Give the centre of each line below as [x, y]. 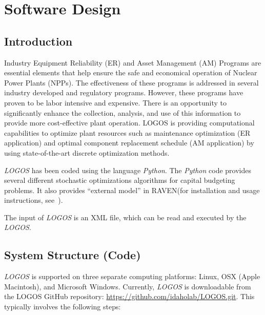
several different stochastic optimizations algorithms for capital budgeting [120, 180]
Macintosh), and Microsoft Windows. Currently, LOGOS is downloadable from [128, 286]
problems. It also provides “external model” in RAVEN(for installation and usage [132, 190]
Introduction [38, 41]
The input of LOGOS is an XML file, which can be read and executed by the [125, 217]
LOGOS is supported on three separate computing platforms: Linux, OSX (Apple [132, 276]
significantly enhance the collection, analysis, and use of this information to [123, 112]
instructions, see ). [34, 200]
